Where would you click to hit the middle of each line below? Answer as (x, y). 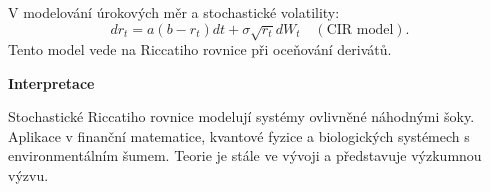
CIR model (360, 29)
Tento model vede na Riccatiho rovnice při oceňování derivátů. (200, 48)
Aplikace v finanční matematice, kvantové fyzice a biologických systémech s (239, 135)
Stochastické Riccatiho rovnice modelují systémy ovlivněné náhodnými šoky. (241, 116)
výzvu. (28, 174)
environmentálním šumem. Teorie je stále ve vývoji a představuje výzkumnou (245, 155)
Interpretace (51, 82)
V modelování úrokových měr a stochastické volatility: (174, 12)
